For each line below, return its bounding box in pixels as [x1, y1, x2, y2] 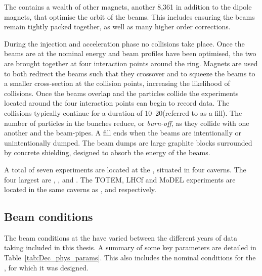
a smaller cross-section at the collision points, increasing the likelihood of [4, 78, 230, 88]
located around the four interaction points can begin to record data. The [4, 98, 230, 108]
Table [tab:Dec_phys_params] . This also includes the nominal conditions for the [4, 252, 256, 263]
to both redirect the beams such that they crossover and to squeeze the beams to [4, 68, 255, 78]
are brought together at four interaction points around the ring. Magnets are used [4, 58, 258, 68]
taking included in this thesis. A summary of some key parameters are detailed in [4, 242, 256, 253]
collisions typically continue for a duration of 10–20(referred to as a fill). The [4, 107, 242, 118]
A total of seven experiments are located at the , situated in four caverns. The [4, 164, 246, 174]
